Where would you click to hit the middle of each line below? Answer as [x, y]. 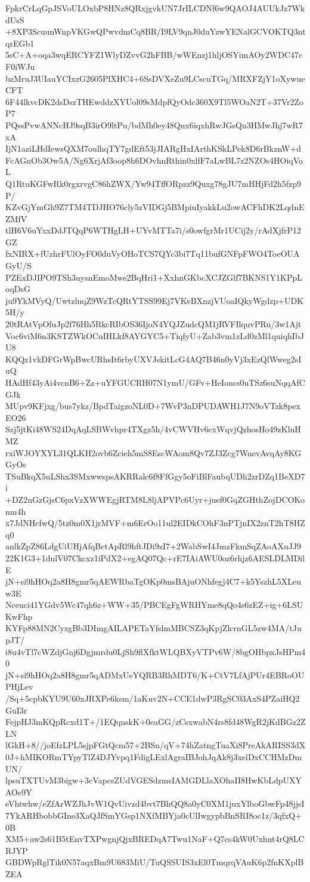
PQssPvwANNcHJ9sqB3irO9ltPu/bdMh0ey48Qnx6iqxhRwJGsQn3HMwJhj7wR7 [154, 125]
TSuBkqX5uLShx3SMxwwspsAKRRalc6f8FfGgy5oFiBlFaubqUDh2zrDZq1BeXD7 [155, 476]
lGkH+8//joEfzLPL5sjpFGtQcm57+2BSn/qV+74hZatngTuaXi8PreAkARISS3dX [156, 745]
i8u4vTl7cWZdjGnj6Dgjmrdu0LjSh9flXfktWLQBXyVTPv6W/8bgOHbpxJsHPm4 [156, 651]
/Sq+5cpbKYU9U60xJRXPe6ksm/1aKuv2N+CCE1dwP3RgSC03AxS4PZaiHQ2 [153, 698]
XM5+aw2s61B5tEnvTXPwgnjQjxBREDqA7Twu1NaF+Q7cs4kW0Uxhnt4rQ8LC [155, 839]
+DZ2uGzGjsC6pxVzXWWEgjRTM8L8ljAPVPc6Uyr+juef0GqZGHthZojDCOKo [155, 499]
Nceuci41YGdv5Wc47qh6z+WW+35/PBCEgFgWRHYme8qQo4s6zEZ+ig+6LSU [154, 605]
